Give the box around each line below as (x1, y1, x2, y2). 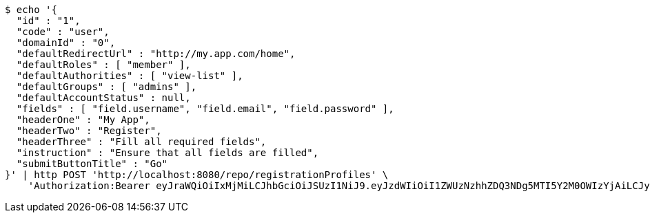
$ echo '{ (5, 4, 57, 15)
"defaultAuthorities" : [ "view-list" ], (16, 70, 243, 81)
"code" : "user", (16, 26, 110, 37)
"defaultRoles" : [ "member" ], (16, 59, 191, 70)
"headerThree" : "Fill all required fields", (16, 136, 267, 147)
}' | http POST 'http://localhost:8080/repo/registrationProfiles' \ (5, 169, 389, 180)
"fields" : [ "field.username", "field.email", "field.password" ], (16, 103, 394, 114)
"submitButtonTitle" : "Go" (16, 158, 168, 169)
